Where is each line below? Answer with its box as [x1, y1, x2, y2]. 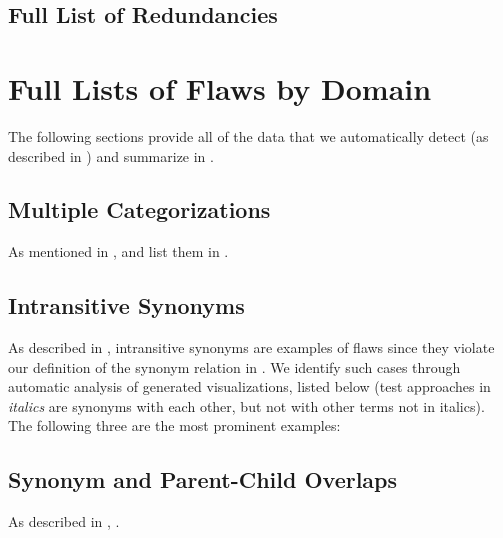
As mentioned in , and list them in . [8, 241, 229, 262]
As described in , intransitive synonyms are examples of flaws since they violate [8, 337, 495, 358]
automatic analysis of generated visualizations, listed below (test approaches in [8, 376, 491, 397]
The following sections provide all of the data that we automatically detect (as [8, 125, 489, 146]
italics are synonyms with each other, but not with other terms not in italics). [8, 395, 485, 416]
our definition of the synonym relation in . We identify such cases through [8, 356, 461, 377]
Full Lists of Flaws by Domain [8, 67, 432, 108]
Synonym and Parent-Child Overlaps [8, 464, 398, 495]
